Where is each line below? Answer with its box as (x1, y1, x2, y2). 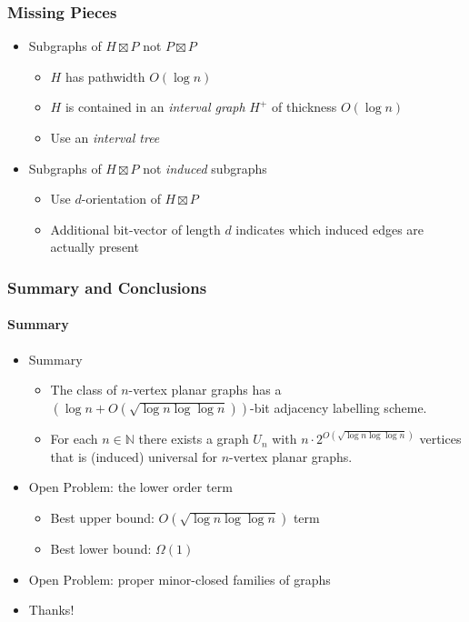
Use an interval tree (50, 128, 160, 146)
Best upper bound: (50, 508, 155, 527)
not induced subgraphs (143, 158, 267, 177)
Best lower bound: (50, 539, 152, 558)
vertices (419, 429, 462, 448)
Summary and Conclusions (7, 276, 207, 298)
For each (50, 429, 98, 448)
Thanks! (28, 600, 75, 619)
